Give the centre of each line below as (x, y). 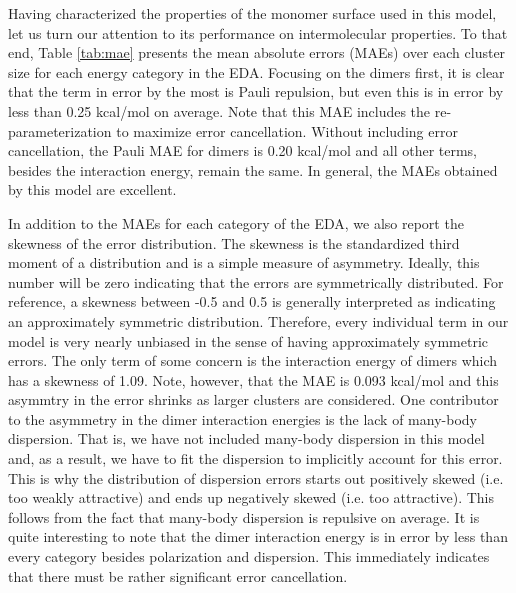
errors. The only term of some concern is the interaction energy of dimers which (253, 360)
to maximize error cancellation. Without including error (287, 130)
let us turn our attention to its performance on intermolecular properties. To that (258, 32)
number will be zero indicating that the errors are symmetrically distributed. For (256, 281)
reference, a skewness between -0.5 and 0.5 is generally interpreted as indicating (252, 301)
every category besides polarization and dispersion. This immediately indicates (249, 556)
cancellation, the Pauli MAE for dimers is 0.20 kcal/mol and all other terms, (242, 150)
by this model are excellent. (92, 189)
